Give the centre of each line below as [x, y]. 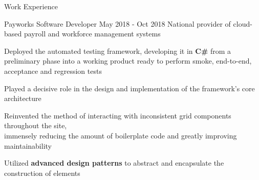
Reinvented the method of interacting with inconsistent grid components [118, 115]
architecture [23, 98]
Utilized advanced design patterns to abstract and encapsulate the [114, 163]
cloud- [243, 23]
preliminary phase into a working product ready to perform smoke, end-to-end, [128, 61]
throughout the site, [36, 125]
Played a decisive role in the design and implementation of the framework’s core [129, 88]
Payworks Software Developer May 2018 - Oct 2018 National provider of [117, 23]
